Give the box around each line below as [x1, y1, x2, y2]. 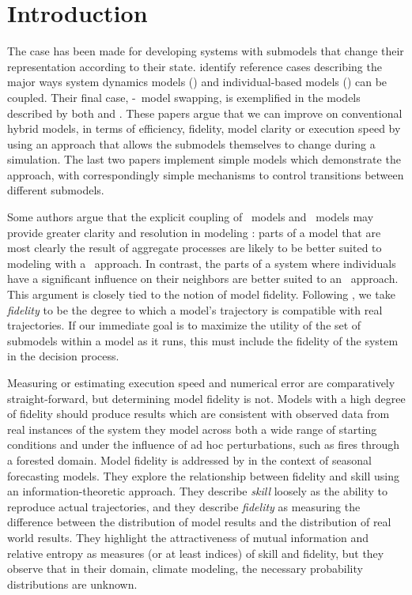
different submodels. [7, 182, 104, 198]
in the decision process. [7, 348, 119, 364]
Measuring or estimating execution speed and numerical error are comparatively [7, 375, 395, 390]
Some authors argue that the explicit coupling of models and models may [7, 209, 374, 225]
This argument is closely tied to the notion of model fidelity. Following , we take [7, 286, 395, 303]
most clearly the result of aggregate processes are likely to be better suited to [7, 239, 382, 256]
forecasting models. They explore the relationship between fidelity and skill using [7, 467, 399, 484]
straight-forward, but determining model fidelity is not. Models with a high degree [7, 390, 406, 406]
